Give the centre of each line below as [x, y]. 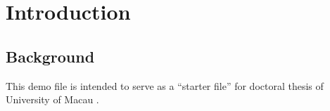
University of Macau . [52, 99]
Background [50, 56]
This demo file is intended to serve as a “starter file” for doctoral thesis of [165, 85]
